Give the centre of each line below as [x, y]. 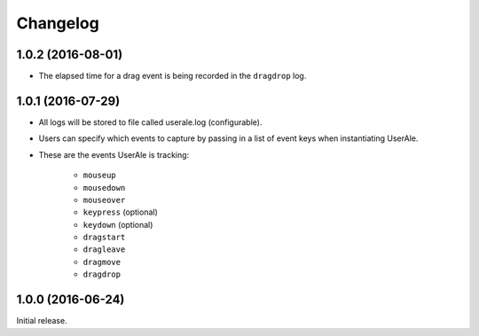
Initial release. [42, 321]
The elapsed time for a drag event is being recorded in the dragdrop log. [173, 76]
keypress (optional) [121, 212]
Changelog [58, 23]
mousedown [104, 188]
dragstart [104, 238]
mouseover [104, 200]
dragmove [102, 262]
